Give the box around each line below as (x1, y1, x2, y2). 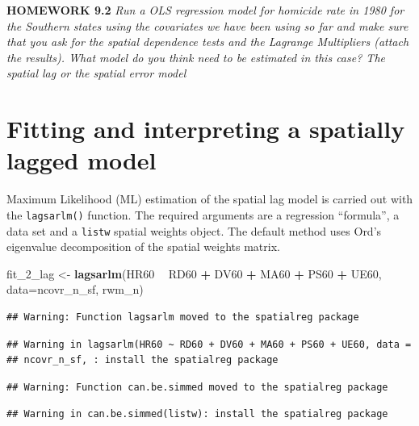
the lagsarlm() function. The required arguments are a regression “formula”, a (6, 206, 400, 223)
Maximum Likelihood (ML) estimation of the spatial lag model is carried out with (6, 190, 413, 207)
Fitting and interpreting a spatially (6, 112, 405, 145)
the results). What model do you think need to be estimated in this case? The (6, 48, 385, 65)
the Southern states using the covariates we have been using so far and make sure (6, 17, 409, 34)
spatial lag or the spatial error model (6, 65, 186, 81)
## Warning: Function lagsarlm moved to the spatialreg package (6, 311, 359, 323)
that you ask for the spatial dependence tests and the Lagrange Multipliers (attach (6, 33, 409, 50)
